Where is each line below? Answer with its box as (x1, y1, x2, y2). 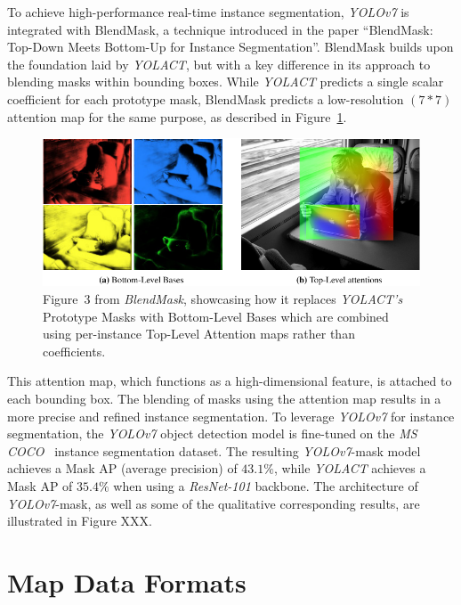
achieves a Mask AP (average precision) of (7, 459, 238, 478)
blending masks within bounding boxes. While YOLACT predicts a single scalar (7, 72, 444, 91)
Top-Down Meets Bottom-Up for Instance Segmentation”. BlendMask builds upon (7, 37, 454, 56)
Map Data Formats (7, 563, 247, 600)
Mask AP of (7, 476, 73, 495)
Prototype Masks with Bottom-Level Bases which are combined (43, 307, 389, 325)
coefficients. (43, 341, 106, 360)
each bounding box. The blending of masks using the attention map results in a (7, 389, 441, 408)
